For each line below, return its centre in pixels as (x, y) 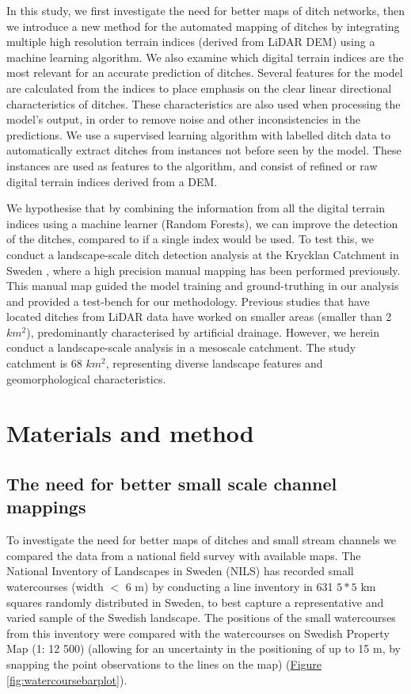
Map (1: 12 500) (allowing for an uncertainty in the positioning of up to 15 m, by (204, 648)
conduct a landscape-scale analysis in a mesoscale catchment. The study (181, 347)
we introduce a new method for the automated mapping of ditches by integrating (203, 26)
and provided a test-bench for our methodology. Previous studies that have (188, 301)
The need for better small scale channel (172, 484)
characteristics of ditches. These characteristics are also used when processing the (204, 103)
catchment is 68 (44, 363)
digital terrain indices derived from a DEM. (112, 181)
